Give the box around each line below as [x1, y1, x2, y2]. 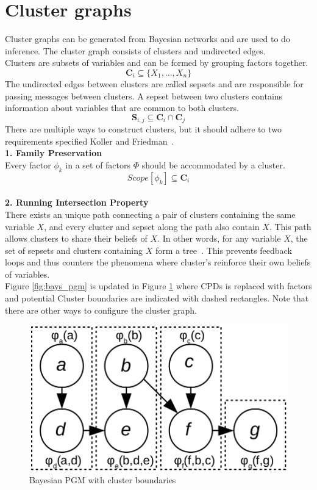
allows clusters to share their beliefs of [5, 232, 148, 245]
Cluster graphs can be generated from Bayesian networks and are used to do [5, 32, 290, 45]
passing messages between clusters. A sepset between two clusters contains [5, 89, 283, 102]
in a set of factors [65, 158, 131, 171]
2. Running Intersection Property [5, 196, 149, 209]
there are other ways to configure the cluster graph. [5, 303, 197, 316]
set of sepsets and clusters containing [5, 243, 143, 256]
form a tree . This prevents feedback [155, 243, 292, 256]
